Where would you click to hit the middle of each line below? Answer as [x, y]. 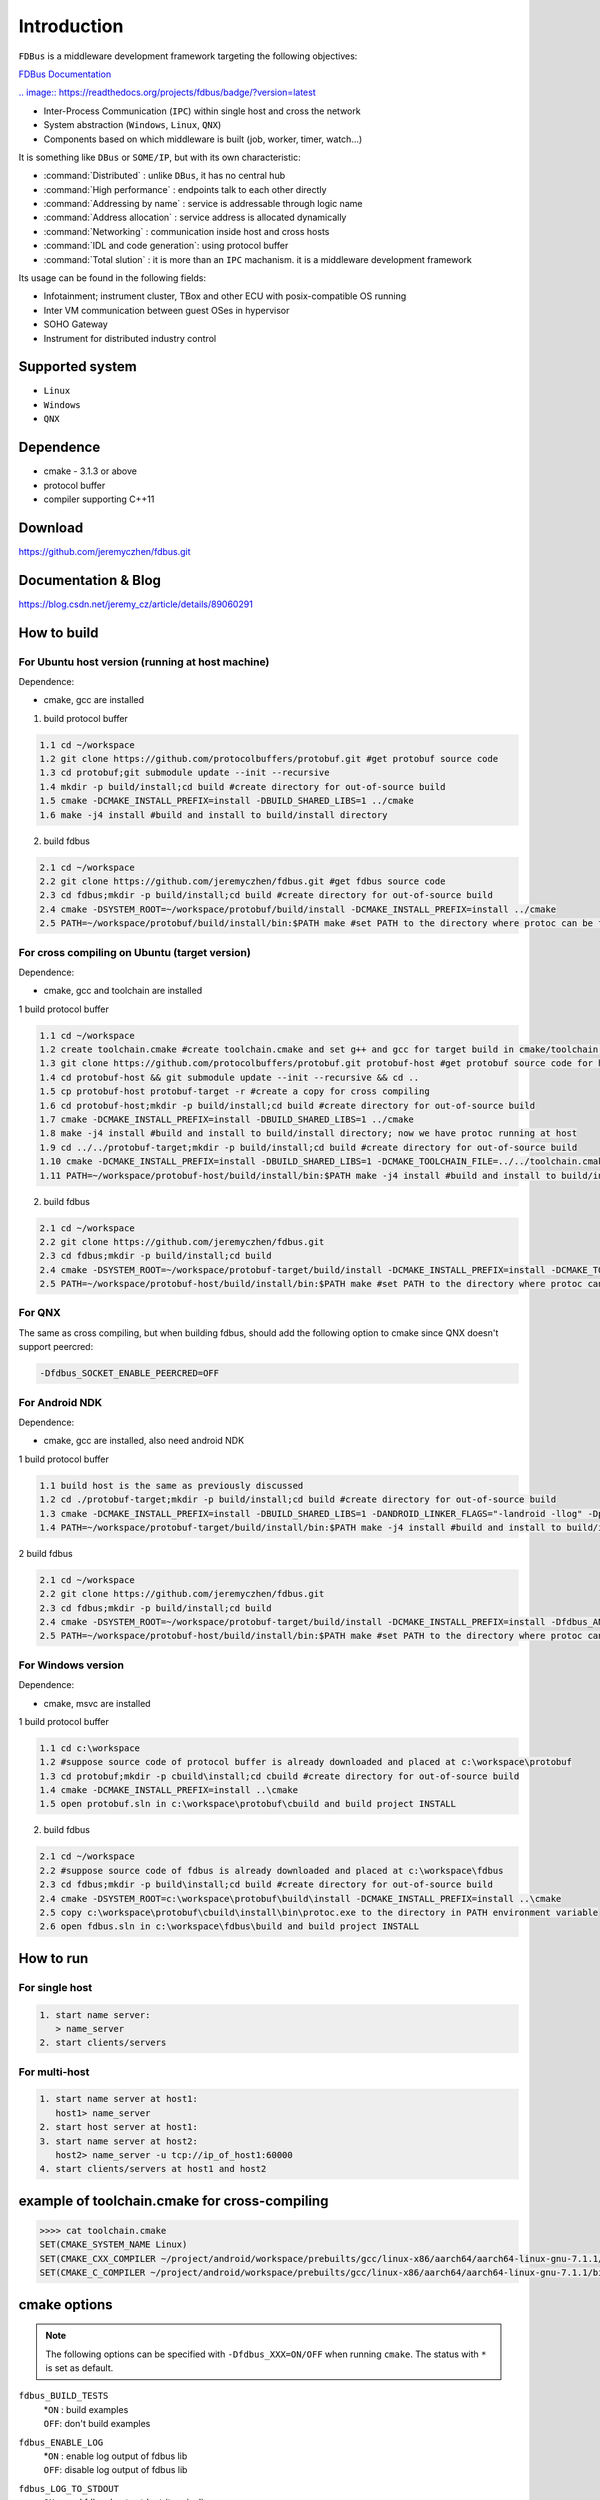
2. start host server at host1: [119, 2127]
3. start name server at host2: [119, 2141]
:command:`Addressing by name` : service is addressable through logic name [203, 204]
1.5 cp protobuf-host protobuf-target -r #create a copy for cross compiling [234, 1091]
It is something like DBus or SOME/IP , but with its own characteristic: [160, 157]
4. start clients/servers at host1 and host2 [153, 2169]
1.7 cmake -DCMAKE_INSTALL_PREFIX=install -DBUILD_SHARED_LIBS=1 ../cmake [227, 1119]
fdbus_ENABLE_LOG [61, 2442]
